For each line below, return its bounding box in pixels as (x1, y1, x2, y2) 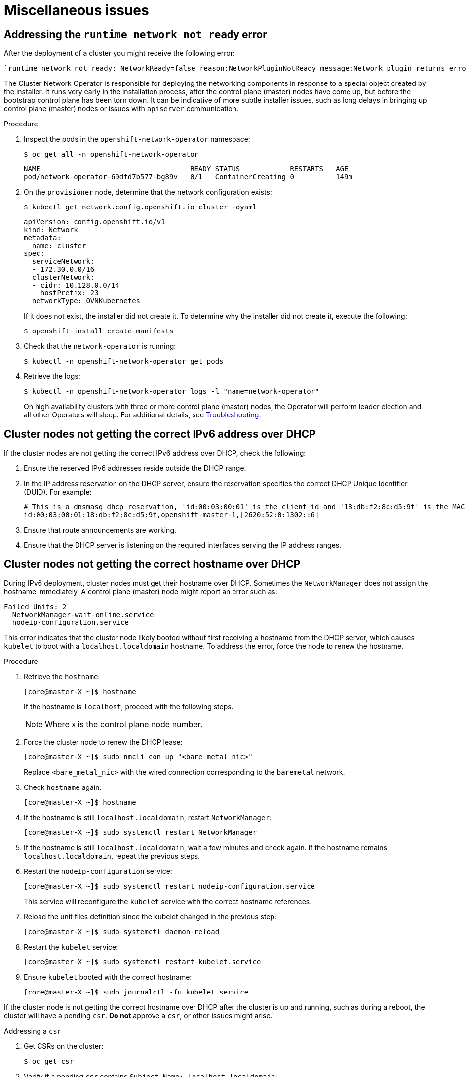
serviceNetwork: (32, 257, 95, 266)
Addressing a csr (4, 1026, 62, 1035)
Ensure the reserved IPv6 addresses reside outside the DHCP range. (24, 464, 246, 473)
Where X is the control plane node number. (45, 719, 203, 729)
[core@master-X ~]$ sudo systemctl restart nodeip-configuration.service (24, 882, 315, 890)
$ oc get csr (24, 1057, 74, 1065)
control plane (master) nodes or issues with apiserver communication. (4, 104, 238, 113)
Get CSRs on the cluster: (24, 1041, 104, 1050)
